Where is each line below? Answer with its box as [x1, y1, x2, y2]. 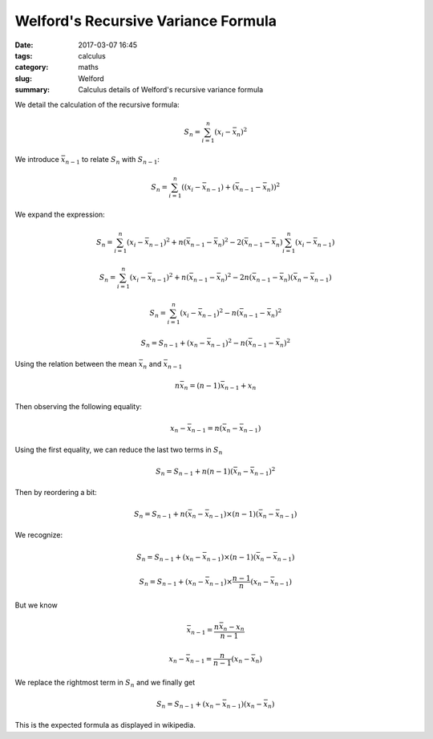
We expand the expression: [14, 209, 106, 220]
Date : [14, 40, 34, 50]
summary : [14, 85, 51, 95]
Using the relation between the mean [14, 359, 137, 368]
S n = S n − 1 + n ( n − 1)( [155, 466, 234, 477]
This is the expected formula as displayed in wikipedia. [14, 721, 196, 730]
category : [14, 63, 49, 72]
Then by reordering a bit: [14, 488, 98, 497]
